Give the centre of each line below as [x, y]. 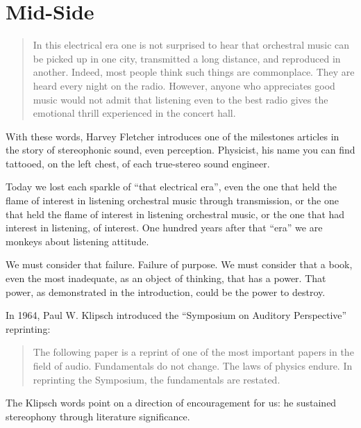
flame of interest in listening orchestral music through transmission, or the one [172, 200]
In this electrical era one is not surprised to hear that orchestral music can [191, 45]
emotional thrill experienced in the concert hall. [134, 113]
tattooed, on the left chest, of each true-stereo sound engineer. [138, 163]
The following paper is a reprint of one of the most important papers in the [193, 352]
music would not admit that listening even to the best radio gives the [180, 99]
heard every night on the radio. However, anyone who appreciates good [184, 85]
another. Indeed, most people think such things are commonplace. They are [194, 72]
